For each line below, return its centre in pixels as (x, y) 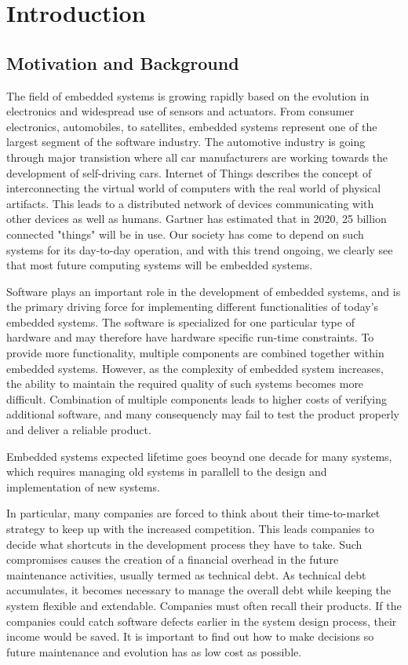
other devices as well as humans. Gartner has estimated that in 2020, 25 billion (197, 219)
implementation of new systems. (83, 486)
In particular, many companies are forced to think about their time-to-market (193, 513)
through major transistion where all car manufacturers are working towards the (197, 157)
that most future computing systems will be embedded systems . (160, 265)
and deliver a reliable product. (79, 430)
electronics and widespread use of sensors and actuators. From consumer (180, 111)
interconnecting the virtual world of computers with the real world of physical (194, 188)
